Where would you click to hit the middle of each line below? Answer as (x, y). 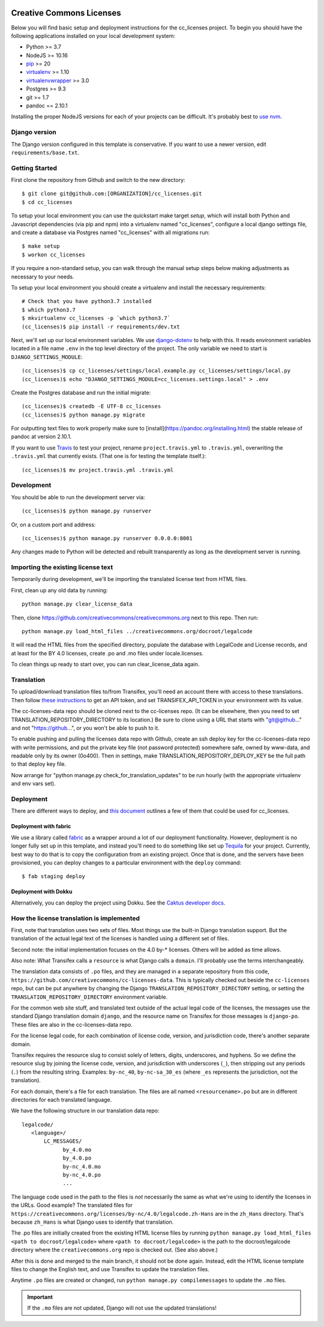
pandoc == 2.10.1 (47, 106)
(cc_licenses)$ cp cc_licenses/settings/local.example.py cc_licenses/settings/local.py (156, 371)
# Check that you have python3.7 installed (87, 301)
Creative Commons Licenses (66, 13)
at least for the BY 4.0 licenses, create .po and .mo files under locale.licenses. (107, 653)
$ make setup (41, 246)
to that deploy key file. (38, 764)
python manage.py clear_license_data (77, 604)
